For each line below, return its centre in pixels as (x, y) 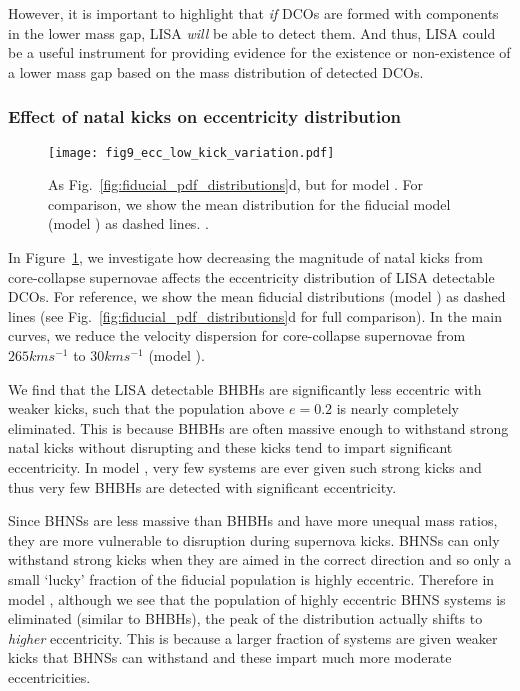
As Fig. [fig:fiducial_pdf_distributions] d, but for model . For (235, 184)
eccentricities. (49, 676)
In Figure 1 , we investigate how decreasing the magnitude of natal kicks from (245, 257)
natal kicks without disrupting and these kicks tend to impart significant (230, 447)
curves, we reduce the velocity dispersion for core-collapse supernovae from (237, 335)
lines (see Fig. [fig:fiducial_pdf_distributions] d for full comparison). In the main (255, 315)
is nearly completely (397, 408)
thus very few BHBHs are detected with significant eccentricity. (202, 486)
